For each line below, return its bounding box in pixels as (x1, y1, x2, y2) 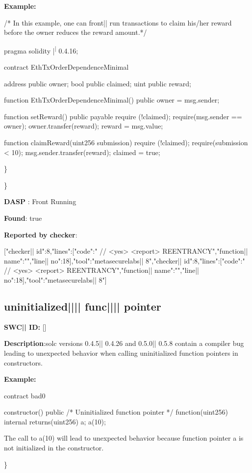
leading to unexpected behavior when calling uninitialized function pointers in (4, 347, 238, 358)
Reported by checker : (4, 229, 77, 239)
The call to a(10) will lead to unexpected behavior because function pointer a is (4, 433, 244, 443)
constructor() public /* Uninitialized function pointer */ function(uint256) (4, 407, 228, 417)
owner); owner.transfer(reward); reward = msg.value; (4, 121, 163, 131)
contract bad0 (4, 390, 46, 400)
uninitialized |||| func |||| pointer (4, 298, 161, 314)
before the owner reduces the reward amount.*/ (4, 27, 147, 37)
